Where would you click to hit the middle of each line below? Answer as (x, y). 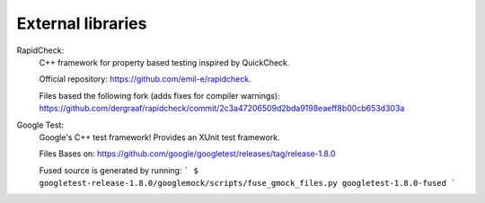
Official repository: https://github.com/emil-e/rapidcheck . (145, 79)
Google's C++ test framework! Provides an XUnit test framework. (159, 137)
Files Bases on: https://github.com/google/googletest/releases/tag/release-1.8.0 (187, 154)
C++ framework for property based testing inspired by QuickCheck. (164, 62)
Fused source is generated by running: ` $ (119, 170)
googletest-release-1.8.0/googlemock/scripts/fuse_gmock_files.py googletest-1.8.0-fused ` (247, 183)
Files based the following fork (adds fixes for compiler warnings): (159, 95)
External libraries (82, 23)
